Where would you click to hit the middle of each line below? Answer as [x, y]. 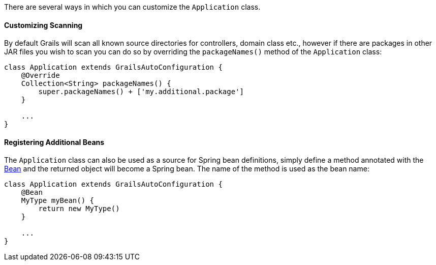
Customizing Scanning [43, 25]
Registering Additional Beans [54, 142]
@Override [40, 76]
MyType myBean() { [58, 201]
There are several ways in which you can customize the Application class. [132, 7]
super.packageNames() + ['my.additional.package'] [141, 92]
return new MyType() [79, 209]
